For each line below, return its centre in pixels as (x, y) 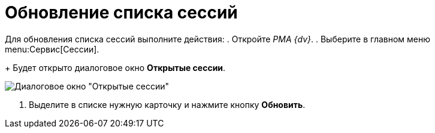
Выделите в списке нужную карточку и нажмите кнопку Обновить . (167, 104)
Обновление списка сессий (121, 13)
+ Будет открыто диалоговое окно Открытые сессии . (115, 67)
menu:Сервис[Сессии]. (52, 49)
